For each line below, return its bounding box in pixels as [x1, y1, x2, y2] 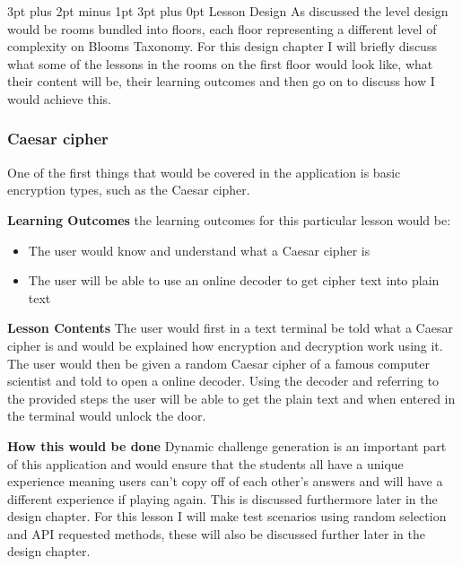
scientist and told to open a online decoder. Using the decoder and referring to [7, 371, 440, 390]
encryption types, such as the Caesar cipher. [7, 180, 250, 199]
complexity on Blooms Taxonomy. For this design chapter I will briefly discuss [7, 37, 437, 56]
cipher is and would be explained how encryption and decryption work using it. [7, 335, 443, 354]
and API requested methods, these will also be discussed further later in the [7, 524, 425, 543]
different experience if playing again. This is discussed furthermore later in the [7, 489, 438, 508]
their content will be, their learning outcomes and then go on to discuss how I [7, 72, 435, 91]
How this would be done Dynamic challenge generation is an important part [7, 436, 447, 455]
